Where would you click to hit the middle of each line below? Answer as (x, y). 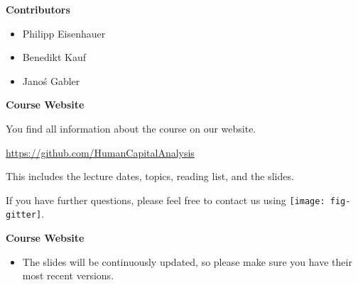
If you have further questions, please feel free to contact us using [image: (166, 200)
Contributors (38, 9)
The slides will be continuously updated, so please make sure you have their (187, 261)
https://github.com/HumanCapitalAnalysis (100, 152)
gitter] (24, 215)
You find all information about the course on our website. (131, 128)
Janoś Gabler (51, 80)
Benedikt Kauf (54, 57)
